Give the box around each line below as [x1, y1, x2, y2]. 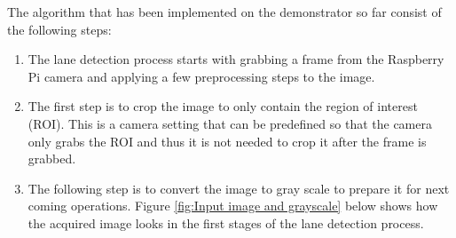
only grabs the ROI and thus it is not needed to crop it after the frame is [28, 131, 427, 150]
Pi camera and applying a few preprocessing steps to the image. [28, 67, 375, 85]
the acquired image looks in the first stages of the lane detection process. [28, 213, 424, 232]
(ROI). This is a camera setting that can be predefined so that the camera [28, 114, 432, 132]
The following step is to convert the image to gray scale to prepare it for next [28, 178, 450, 197]
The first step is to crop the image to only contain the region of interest [28, 97, 418, 115]
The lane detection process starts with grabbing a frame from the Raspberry [28, 50, 444, 68]
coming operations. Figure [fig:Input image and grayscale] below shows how [28, 196, 438, 215]
